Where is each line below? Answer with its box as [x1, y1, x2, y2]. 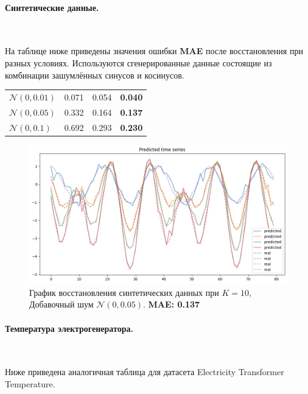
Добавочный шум [29, 298, 94, 311]
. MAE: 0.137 [142, 298, 200, 311]
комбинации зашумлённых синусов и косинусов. [5, 68, 184, 81]
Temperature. [5, 377, 55, 390]
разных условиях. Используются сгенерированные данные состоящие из [5, 56, 272, 69]
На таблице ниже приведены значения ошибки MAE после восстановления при [5, 44, 303, 57]
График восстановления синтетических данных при [29, 286, 219, 298]
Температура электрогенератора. [5, 322, 133, 334]
